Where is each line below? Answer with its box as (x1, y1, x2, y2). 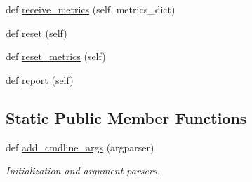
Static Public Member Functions (6, 106, 247, 128)
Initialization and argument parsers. (6, 163, 160, 178)
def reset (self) (6, 25, 67, 40)
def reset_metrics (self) (6, 49, 106, 64)
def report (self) (6, 72, 74, 87)
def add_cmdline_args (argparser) (6, 139, 154, 154)
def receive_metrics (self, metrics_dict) (6, 2, 175, 16)
